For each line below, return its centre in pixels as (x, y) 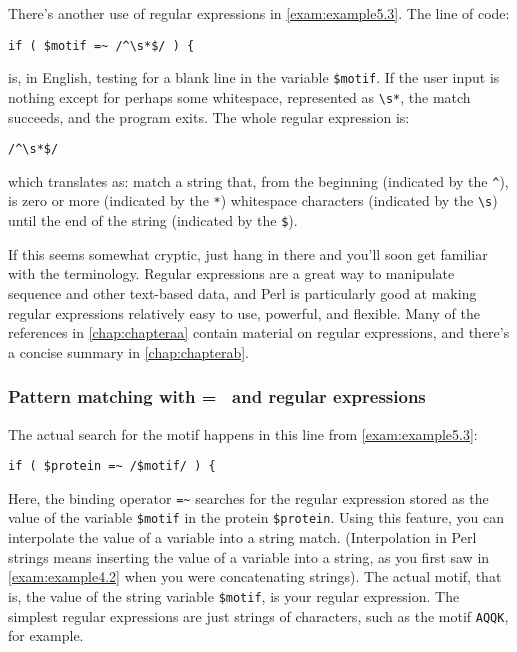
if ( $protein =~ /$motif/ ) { (112, 466)
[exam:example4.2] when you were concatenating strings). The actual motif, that (255, 576)
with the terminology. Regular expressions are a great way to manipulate (231, 273)
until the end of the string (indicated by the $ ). (153, 220)
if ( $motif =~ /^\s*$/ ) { (101, 45)
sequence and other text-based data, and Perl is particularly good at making (242, 292)
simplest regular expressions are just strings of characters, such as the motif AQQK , (258, 615)
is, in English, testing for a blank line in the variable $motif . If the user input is (254, 77)
